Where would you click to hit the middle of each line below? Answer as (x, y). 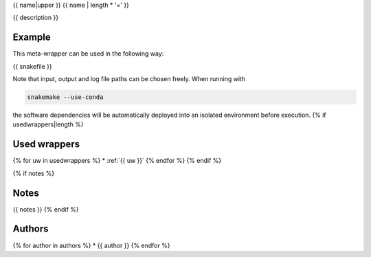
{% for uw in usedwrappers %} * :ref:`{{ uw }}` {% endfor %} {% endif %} (117, 161)
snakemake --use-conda (65, 97)
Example (32, 37)
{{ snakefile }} (32, 66)
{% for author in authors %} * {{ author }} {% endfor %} (91, 245)
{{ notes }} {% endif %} (46, 209)
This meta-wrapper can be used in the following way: (88, 54)
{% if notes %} (34, 173)
